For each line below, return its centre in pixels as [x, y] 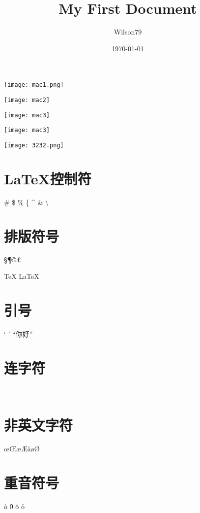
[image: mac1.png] [34, 85]
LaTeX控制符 [48, 178]
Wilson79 [128, 32]
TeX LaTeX [22, 276]
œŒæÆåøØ [22, 449]
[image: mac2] [27, 100]
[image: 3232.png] [34, 145]
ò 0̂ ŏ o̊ [14, 506]
